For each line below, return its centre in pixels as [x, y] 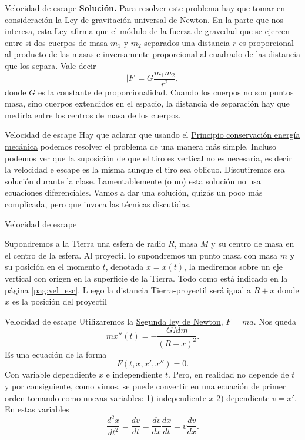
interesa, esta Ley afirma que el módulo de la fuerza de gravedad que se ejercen [148, 31]
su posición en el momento [52, 267]
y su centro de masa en [253, 244]
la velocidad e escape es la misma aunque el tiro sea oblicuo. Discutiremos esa [145, 169]
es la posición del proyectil [59, 301]
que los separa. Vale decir [51, 65]
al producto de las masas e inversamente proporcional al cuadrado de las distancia [153, 54]
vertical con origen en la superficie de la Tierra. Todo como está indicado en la [146, 278]
